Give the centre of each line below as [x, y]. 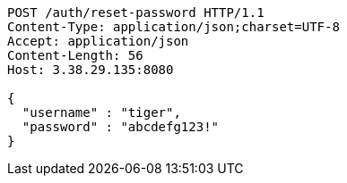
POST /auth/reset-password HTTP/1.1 [136, 12]
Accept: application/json [98, 41]
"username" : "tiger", [101, 112]
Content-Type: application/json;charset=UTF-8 [173, 27]
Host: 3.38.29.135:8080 [91, 70]
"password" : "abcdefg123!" [121, 127]
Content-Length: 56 [75, 55]
